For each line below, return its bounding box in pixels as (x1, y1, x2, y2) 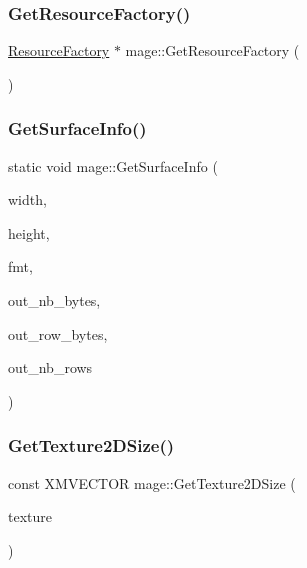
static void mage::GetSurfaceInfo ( (8, 155, 218, 176)
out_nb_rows (8, 357, 93, 378)
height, (8, 222, 50, 243)
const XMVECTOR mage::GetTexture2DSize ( (8, 472, 296, 493)
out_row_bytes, (8, 323, 108, 344)
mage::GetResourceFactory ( (125, 40, 300, 61)
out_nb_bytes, (8, 290, 101, 310)
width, (8, 189, 47, 210)
